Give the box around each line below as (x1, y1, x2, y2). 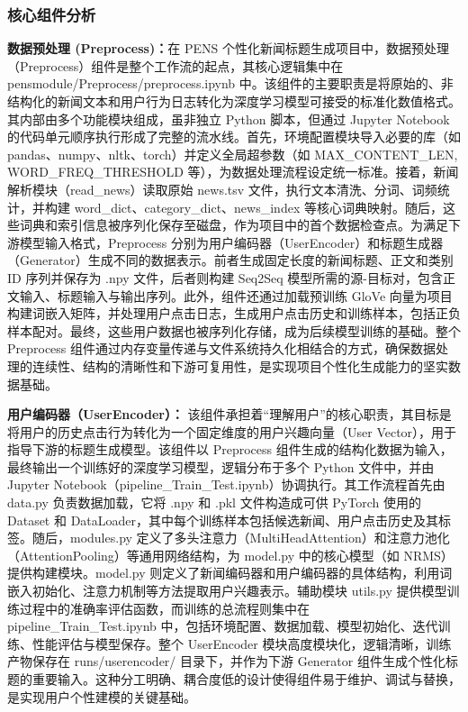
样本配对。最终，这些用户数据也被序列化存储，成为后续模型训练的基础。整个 (7, 321, 461, 340)
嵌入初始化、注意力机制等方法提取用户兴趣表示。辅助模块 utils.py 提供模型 (7, 581, 447, 600)
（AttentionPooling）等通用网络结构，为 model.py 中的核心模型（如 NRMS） (7, 545, 454, 564)
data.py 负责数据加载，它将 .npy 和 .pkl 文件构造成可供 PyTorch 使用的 (7, 493, 421, 512)
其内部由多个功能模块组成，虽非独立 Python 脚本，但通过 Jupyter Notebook (7, 109, 450, 128)
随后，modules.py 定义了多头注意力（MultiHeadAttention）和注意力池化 (31, 528, 450, 547)
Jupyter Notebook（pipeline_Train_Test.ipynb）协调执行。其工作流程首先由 (7, 475, 445, 494)
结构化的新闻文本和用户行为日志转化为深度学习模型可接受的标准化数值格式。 (7, 92, 461, 110)
